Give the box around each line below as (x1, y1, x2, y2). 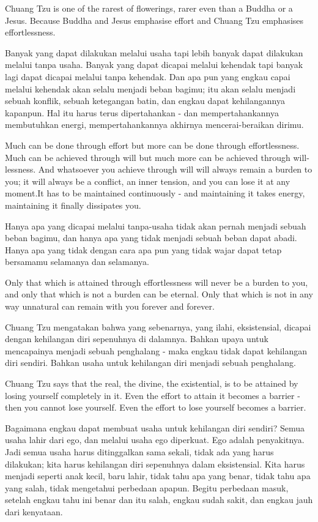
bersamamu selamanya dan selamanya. (5, 255, 149, 268)
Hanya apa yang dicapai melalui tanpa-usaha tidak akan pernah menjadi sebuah (5, 219, 306, 232)
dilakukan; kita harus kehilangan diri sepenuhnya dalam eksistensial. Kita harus (5, 457, 305, 470)
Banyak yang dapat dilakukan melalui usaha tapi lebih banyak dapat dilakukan (5, 46, 303, 59)
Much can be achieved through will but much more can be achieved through (5, 151, 290, 163)
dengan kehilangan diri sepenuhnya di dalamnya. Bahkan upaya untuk (5, 332, 268, 345)
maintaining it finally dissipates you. (5, 198, 141, 211)
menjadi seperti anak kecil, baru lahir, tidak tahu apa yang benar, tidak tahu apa (5, 469, 311, 482)
